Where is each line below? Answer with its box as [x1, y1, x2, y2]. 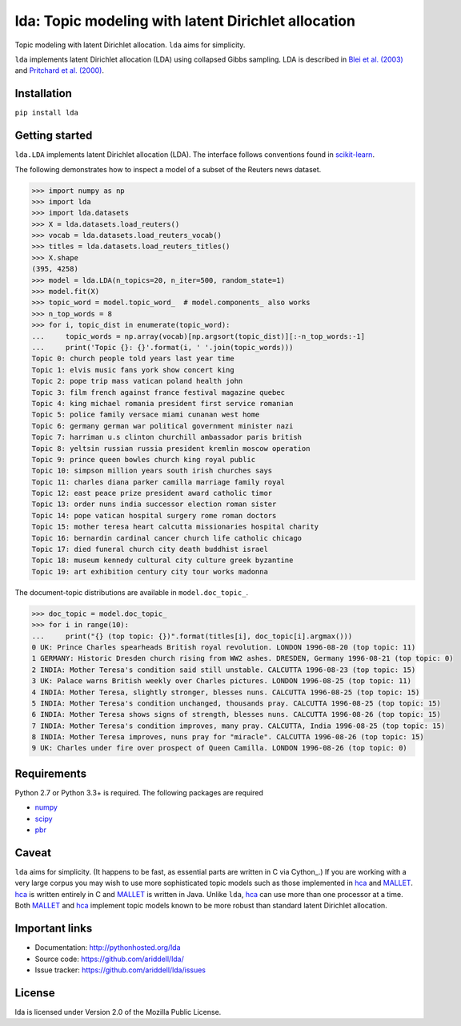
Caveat [14, 846, 52, 859]
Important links [14, 922, 93, 935]
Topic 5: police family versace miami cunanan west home [31, 410, 260, 420]
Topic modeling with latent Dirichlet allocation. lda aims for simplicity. [14, 40, 246, 50]
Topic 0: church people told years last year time [31, 354, 235, 364]
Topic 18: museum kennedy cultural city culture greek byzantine [31, 556, 294, 565]
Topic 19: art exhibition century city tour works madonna [31, 567, 268, 576]
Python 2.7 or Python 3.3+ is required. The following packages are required [14, 787, 264, 797]
